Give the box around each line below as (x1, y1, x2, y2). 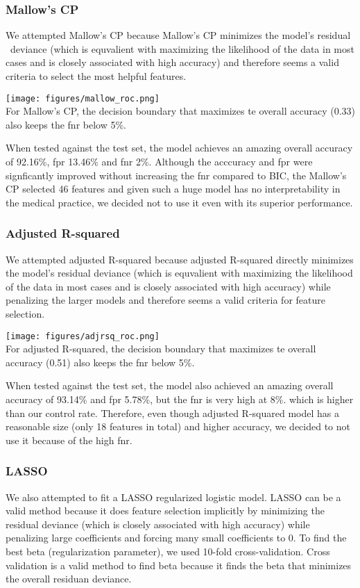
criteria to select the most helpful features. (6, 69, 187, 83)
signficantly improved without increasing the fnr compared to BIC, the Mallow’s (6, 168, 347, 182)
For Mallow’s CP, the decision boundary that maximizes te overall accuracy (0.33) (6, 104, 355, 118)
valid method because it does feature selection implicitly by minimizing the (6, 503, 325, 518)
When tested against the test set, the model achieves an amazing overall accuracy (6, 140, 353, 155)
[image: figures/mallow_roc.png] (6, 93, 160, 104)
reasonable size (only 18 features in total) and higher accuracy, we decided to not (6, 419, 350, 434)
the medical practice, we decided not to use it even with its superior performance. (6, 195, 353, 209)
